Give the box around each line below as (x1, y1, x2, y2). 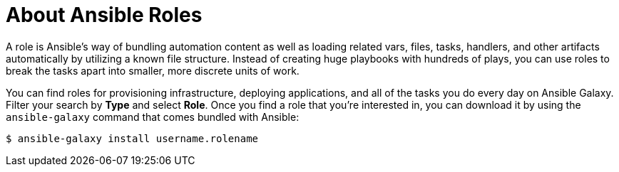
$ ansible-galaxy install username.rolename (6, 132, 259, 144)
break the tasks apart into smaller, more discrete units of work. (6, 64, 300, 77)
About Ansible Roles (6, 3, 203, 27)
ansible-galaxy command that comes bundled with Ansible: (6, 110, 300, 123)
